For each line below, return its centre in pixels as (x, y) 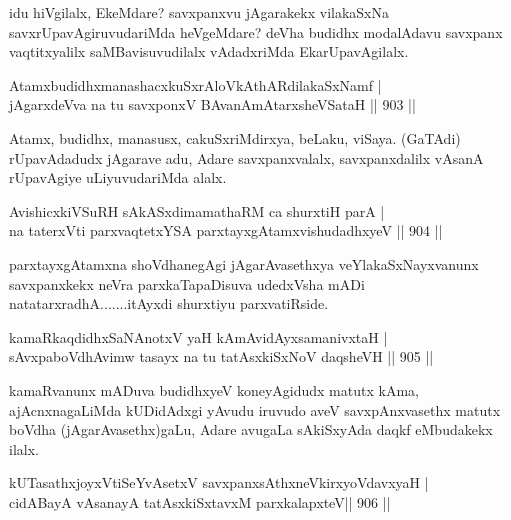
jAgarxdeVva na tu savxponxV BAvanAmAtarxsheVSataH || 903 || (212, 104)
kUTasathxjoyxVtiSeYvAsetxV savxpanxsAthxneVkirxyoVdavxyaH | (219, 482)
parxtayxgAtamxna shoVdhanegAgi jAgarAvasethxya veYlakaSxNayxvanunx (244, 263)
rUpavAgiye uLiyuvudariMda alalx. (118, 177)
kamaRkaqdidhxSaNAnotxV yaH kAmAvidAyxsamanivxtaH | (198, 336)
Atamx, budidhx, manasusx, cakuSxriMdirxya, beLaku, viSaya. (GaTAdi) (235, 137)
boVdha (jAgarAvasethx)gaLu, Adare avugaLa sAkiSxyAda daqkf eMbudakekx (251, 429)
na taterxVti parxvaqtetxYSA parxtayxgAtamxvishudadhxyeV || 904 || (226, 230)
